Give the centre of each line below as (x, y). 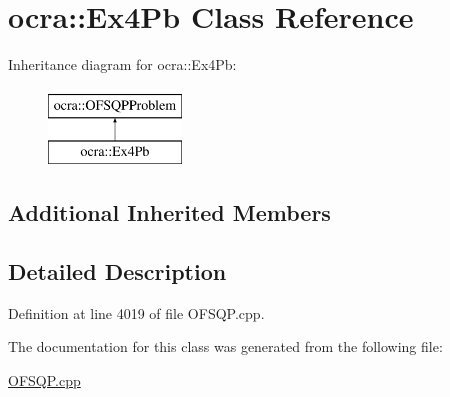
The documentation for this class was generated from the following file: (225, 346)
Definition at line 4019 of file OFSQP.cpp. (136, 312)
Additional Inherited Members (169, 212)
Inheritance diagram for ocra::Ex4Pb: (122, 64)
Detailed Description (117, 271)
